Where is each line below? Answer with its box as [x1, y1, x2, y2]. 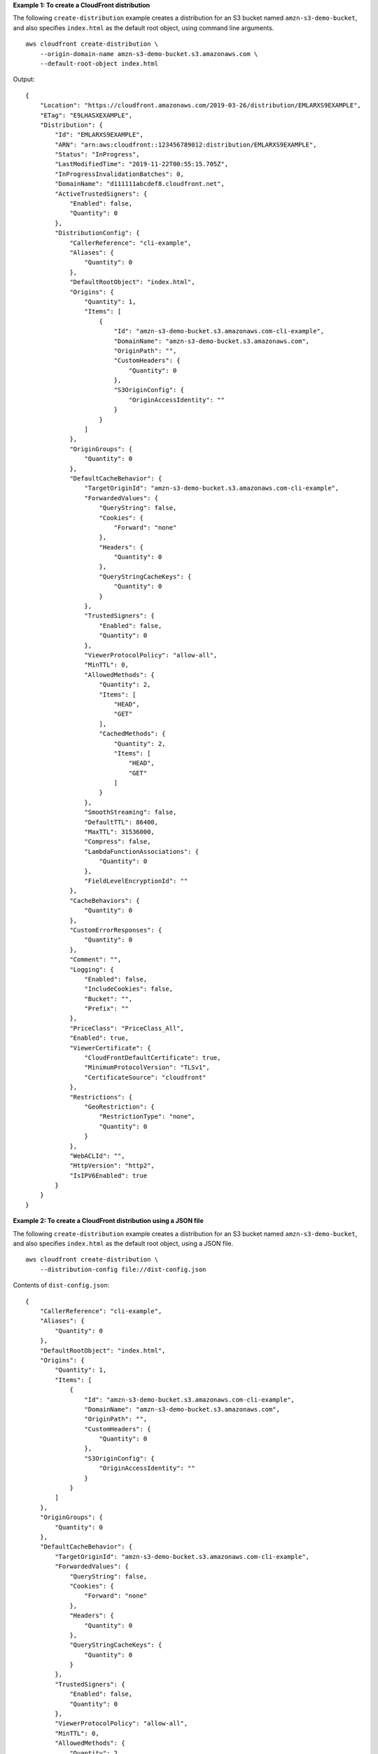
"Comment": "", [69, 956, 122, 964]
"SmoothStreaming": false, [84, 808, 177, 817]
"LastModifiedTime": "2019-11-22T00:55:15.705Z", [55, 160, 229, 168]
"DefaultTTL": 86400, [84, 818, 159, 826]
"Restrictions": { [69, 1093, 133, 1101]
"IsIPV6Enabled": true [69, 1172, 148, 1179]
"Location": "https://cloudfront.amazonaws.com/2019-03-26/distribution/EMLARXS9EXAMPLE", [39, 102, 362, 109]
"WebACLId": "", [69, 1151, 125, 1160]
